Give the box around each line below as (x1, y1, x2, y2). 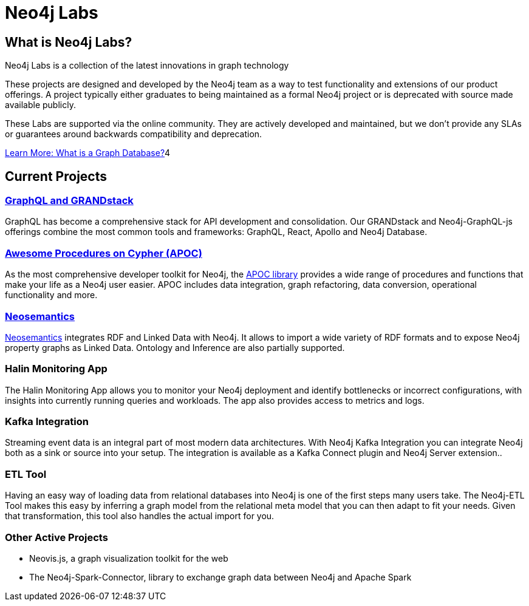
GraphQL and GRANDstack (5, 194, 134, 207)
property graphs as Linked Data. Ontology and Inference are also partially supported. (5, 342, 345, 353)
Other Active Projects (5, 531, 108, 543)
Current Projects (5, 168, 107, 184)
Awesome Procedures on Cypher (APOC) (5, 247, 202, 259)
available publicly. (5, 100, 76, 111)
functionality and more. (5, 290, 98, 301)
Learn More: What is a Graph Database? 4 (5, 148, 171, 158)
